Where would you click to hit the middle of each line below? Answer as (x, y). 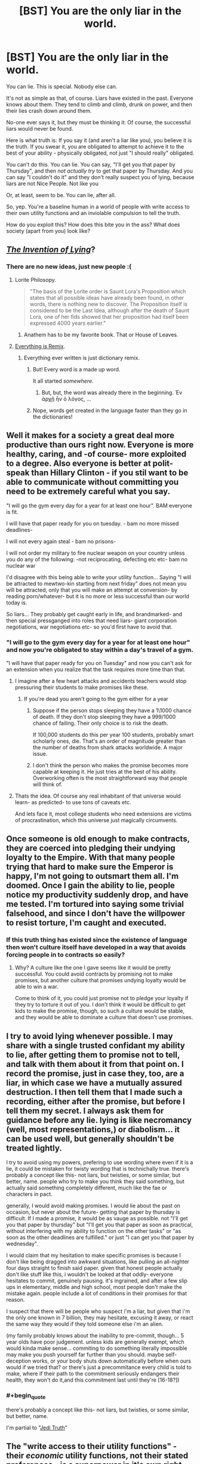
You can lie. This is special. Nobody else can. (62, 86)
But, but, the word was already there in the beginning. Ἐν (112, 392)
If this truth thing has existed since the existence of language (97, 940)
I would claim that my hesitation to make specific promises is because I (93, 1256)
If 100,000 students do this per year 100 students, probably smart (113, 734)
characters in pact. (29, 1194)
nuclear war (21, 566)
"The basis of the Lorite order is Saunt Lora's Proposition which (108, 291)
